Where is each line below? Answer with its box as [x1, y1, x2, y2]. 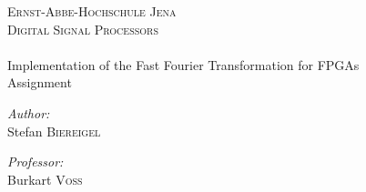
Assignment [7, 73, 72, 92]
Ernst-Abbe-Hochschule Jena [7, 2, 177, 20]
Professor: [7, 152, 64, 171]
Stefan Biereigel [7, 121, 101, 140]
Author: [7, 103, 50, 122]
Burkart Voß [7, 169, 83, 188]
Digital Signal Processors [7, 19, 158, 38]
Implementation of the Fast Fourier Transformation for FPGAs [7, 55, 360, 74]
